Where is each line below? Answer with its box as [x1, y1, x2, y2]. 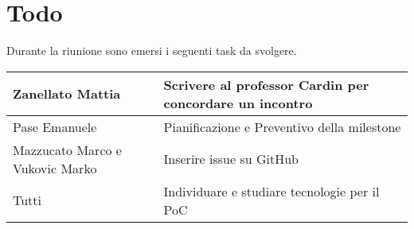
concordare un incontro [163, 93, 313, 112]
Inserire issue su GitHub [163, 149, 299, 169]
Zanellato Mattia [13, 84, 121, 103]
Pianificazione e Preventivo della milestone [163, 117, 401, 136]
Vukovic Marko [13, 158, 97, 177]
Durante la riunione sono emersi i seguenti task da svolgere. [6, 42, 297, 59]
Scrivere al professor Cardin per [163, 75, 369, 94]
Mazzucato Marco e [13, 140, 122, 159]
